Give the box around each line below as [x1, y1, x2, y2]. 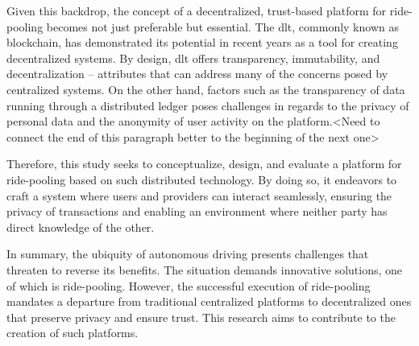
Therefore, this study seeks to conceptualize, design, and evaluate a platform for [6, 155, 402, 172]
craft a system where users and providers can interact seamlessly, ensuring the [6, 187, 392, 204]
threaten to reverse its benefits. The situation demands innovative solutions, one [6, 261, 403, 278]
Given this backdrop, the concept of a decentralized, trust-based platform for [6, 2, 387, 19]
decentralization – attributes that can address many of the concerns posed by [6, 65, 388, 82]
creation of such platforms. [6, 324, 139, 341]
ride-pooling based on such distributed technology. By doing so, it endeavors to [6, 171, 397, 187]
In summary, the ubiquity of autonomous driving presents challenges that [6, 245, 369, 262]
